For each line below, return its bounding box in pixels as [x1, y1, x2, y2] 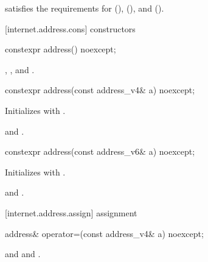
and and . [5, 247, 41, 260]
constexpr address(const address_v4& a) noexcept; [5, 83, 195, 96]
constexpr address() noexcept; [5, 43, 116, 55]
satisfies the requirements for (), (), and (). [5, 2, 164, 14]
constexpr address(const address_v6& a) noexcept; [5, 145, 195, 158]
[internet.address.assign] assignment [5, 206, 137, 219]
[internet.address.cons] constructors [5, 22, 136, 35]
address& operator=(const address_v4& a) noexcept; [5, 227, 204, 239]
